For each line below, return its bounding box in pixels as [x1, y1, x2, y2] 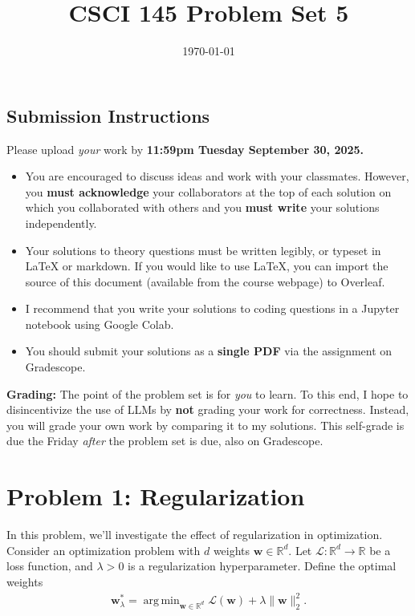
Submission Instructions [6, 103, 210, 128]
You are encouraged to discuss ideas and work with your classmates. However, [25, 168, 409, 184]
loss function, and [6, 557, 93, 574]
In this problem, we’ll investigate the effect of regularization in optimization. [6, 526, 383, 543]
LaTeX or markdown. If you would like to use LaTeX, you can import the [25, 257, 389, 274]
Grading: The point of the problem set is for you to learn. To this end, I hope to [6, 385, 409, 402]
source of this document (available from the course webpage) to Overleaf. [25, 273, 385, 290]
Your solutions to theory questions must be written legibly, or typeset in [25, 241, 381, 258]
